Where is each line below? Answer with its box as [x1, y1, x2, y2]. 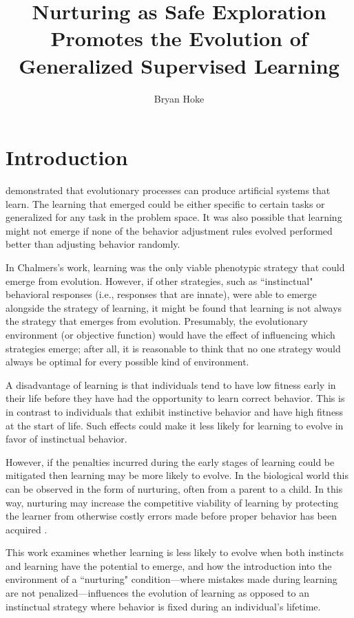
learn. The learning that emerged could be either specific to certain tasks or [6, 196, 325, 211]
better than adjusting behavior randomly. [6, 237, 180, 251]
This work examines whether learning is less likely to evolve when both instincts [6, 545, 344, 560]
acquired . [6, 522, 48, 536]
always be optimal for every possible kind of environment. [6, 354, 249, 369]
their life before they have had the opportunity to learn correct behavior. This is [6, 391, 345, 405]
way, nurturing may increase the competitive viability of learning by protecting [6, 495, 339, 509]
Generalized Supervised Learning [19, 51, 340, 79]
